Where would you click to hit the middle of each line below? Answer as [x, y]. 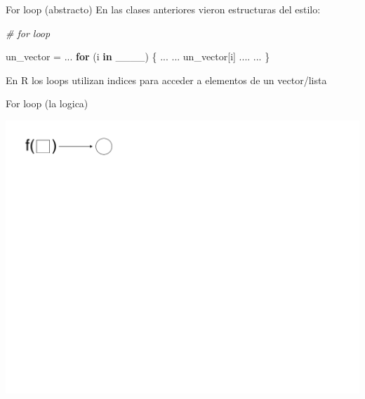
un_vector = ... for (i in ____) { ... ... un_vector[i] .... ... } [138, 56]
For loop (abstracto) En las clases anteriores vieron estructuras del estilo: [163, 9]
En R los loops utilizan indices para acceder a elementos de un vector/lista [166, 80]
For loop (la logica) [47, 103]
